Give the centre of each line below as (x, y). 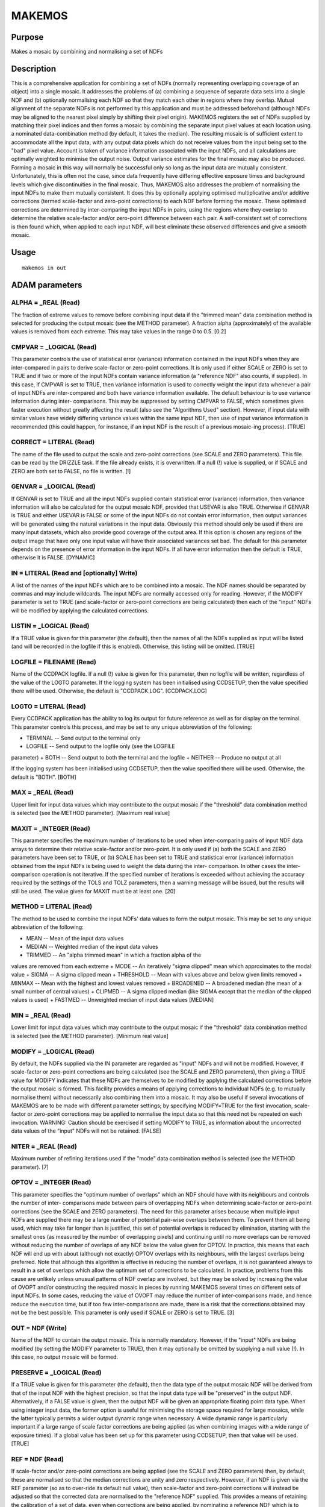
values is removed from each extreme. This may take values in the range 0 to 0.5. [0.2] (119, 332)
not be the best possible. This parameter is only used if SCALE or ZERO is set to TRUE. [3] (123, 1313)
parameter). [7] (30, 1167)
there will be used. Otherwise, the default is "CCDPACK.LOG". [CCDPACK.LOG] (109, 691)
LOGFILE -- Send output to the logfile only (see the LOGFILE (101, 746)
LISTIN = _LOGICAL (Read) (50, 626)
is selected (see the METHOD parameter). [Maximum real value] (91, 813)
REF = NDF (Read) (38, 1459)
